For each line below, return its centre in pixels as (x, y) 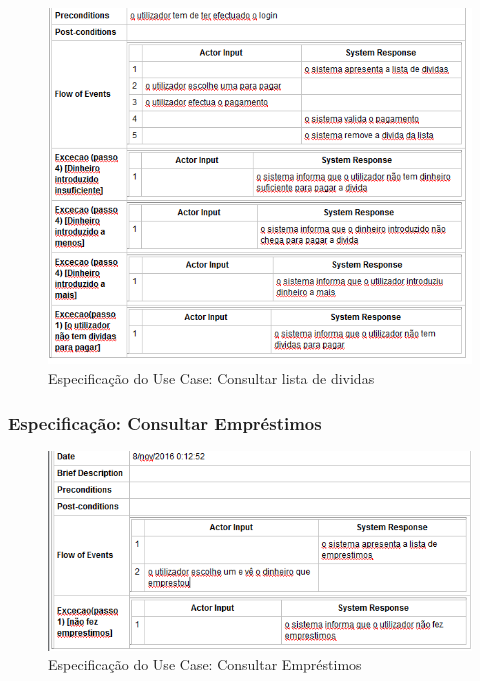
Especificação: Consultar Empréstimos (165, 422)
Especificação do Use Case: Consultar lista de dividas (211, 378)
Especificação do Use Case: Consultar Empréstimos (205, 664)
